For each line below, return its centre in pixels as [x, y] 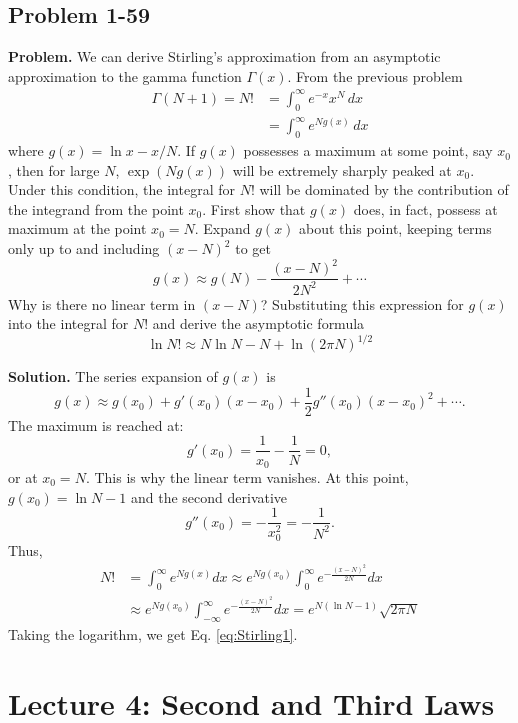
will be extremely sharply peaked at [342, 169]
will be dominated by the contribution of [384, 189]
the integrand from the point [96, 208]
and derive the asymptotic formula [258, 323]
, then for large [54, 169]
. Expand [222, 228]
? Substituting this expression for [362, 303]
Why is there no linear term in [102, 303]
